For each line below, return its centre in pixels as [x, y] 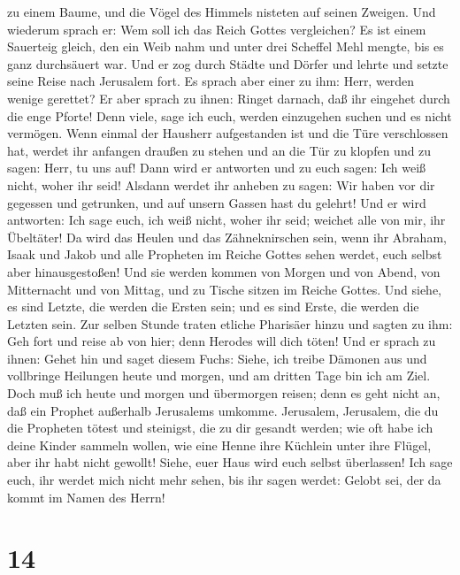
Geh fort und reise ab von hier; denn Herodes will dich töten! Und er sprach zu [222, 341]
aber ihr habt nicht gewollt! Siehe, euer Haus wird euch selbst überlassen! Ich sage [230, 462]
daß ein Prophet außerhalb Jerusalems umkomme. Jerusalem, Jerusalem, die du [223, 410]
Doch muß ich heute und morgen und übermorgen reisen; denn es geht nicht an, [224, 393]
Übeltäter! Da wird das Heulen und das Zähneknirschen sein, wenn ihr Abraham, [227, 237]
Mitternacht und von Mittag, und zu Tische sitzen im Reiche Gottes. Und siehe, [225, 289]
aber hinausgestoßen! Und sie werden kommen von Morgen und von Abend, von [224, 271]
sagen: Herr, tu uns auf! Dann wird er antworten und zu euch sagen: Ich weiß [217, 168]
